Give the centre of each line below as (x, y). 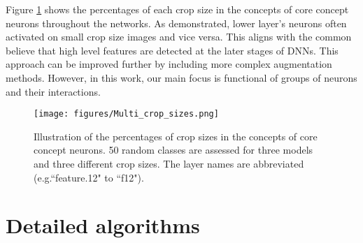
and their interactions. (53, 91)
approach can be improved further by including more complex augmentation (169, 64)
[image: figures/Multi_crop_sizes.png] (126, 114)
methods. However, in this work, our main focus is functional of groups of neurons (181, 77)
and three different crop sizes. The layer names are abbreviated (169, 163)
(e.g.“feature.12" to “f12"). (89, 177)
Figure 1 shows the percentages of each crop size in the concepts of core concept (177, 9)
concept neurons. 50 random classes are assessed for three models (173, 150)
